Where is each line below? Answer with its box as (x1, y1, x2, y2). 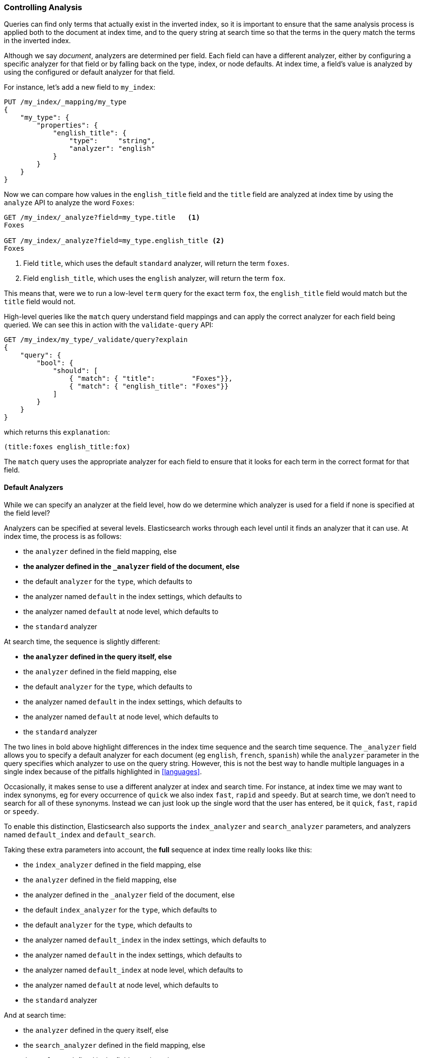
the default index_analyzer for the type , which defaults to (23, 905, 217, 914)
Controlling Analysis (4, 2, 82, 12)
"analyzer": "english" (69, 145, 155, 153)
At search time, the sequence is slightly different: (4, 637, 160, 646)
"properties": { (36, 121, 98, 130)
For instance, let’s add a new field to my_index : (4, 83, 156, 92)
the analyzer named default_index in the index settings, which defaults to (23, 935, 266, 944)
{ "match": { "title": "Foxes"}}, (69, 374, 233, 383)
